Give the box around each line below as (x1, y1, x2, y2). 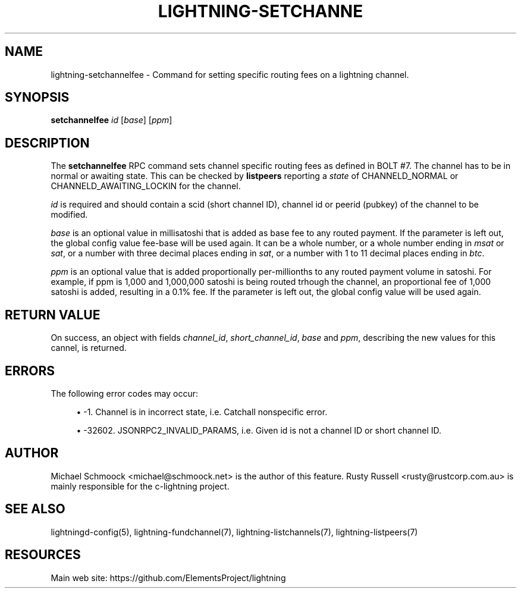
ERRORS (5, 363, 55, 378)
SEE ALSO (5, 501, 65, 517)
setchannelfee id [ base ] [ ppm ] (51, 115, 172, 125)
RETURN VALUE (5, 307, 101, 322)
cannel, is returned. (51, 343, 127, 353)
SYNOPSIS (5, 90, 70, 105)
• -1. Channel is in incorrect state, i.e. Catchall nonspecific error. (76, 406, 328, 417)
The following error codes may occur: (51, 388, 198, 399)
